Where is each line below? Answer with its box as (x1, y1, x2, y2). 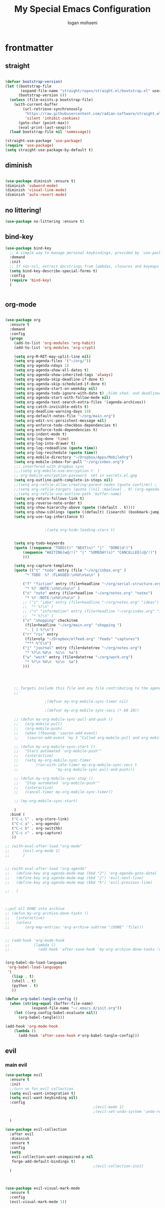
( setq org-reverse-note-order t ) (14, 501, 82, 505)
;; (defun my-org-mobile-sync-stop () (14, 776, 93, 781)
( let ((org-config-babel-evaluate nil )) (14, 1010, 98, 1015)
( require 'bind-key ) (9, 277, 52, 283)
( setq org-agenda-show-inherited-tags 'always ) (14, 372, 113, 377)
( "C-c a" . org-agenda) (11, 821, 60, 826)
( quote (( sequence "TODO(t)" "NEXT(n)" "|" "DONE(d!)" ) (14, 545, 133, 550)
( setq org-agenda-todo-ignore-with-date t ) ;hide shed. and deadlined (14, 391, 162, 396)
